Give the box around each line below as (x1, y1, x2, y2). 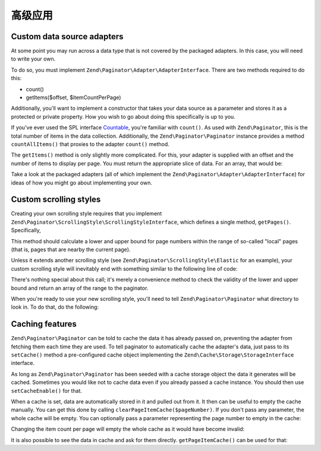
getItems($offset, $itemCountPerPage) (26, 94, 121, 101)
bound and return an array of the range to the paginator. (11, 284, 149, 291)
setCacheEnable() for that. (11, 387, 83, 394)
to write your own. (11, 55, 56, 62)
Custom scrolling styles (11, 195, 101, 205)
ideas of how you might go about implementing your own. (11, 179, 153, 186)
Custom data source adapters (11, 31, 124, 42)
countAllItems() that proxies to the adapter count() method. (11, 140, 169, 148)
